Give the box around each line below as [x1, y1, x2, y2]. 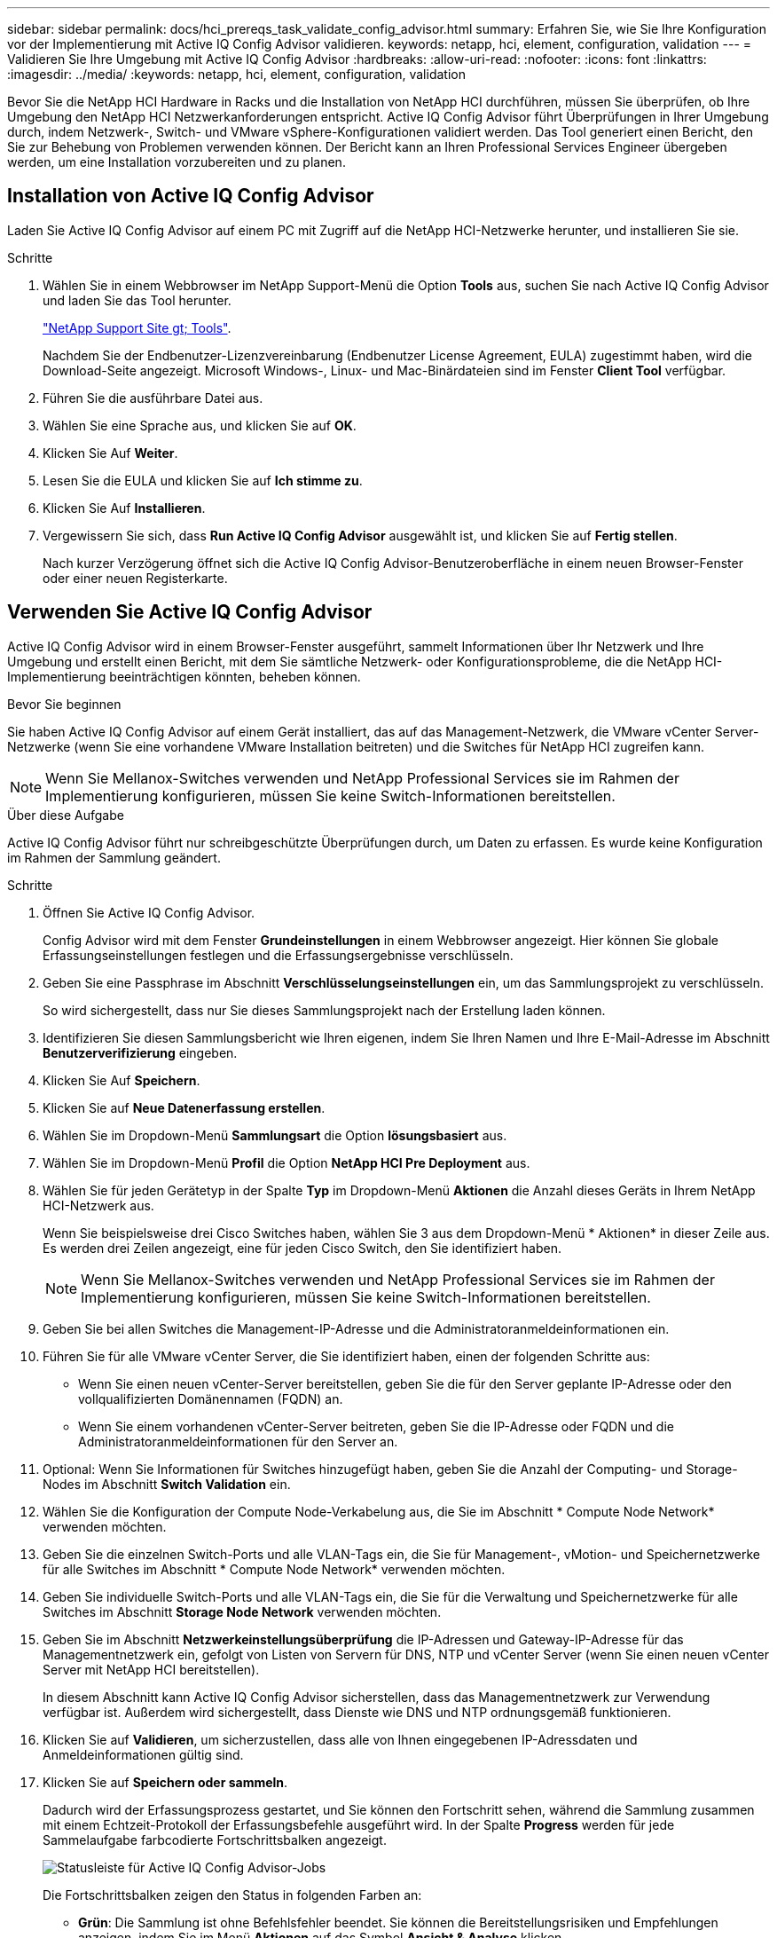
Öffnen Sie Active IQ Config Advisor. [43, 904, 255, 920]
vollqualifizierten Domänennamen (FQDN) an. [78, 1390, 343, 1406]
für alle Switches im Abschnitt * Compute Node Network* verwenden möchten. [43, 1561, 506, 1577]
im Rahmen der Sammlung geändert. [7, 849, 221, 865]
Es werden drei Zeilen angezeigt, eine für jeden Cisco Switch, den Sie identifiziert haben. [43, 1240, 561, 1256]
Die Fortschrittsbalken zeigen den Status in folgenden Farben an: [43, 1887, 422, 1903]
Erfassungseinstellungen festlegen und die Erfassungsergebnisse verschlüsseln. [43, 947, 514, 963]
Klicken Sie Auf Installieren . [43, 500, 206, 516]
